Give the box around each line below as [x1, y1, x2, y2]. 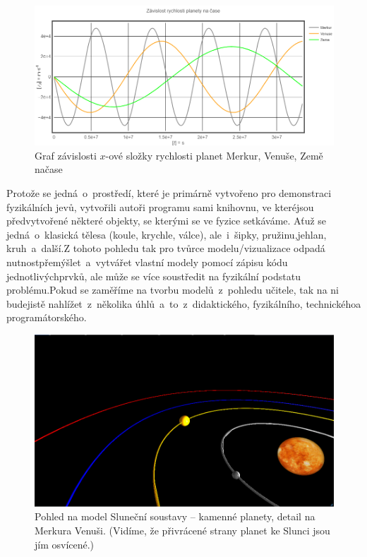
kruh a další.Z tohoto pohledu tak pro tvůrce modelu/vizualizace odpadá [6, 241, 325, 256]
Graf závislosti [35, 148, 97, 162]
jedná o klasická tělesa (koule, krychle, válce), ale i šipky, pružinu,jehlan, [6, 227, 327, 241]
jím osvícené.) [35, 537, 95, 551]
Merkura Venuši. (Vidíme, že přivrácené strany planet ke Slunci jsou [35, 523, 330, 538]
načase [35, 162, 63, 176]
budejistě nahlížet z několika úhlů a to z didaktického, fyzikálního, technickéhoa [6, 296, 361, 311]
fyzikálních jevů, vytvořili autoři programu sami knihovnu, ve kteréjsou [6, 199, 314, 214]
